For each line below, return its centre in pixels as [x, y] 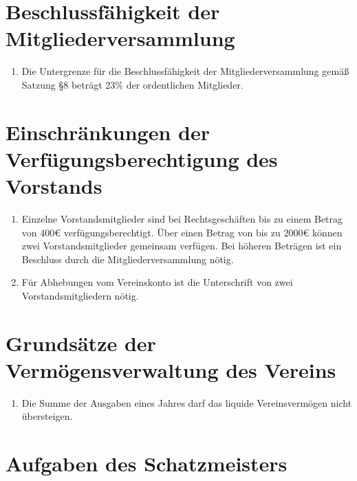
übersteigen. [47, 416]
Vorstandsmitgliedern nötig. [80, 295]
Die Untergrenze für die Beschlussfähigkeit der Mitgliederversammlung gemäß [185, 71]
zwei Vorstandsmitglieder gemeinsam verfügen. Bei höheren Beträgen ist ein [182, 246]
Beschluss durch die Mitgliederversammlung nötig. [128, 259]
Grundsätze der [81, 343]
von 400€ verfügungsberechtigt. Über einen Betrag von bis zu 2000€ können [182, 232]
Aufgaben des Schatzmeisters [147, 463]
